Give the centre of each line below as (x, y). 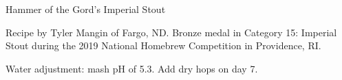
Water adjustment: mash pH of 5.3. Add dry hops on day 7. (132, 68)
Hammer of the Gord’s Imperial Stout (86, 9)
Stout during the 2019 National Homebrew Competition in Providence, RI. (163, 45)
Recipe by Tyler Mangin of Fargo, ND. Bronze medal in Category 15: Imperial (171, 32)
